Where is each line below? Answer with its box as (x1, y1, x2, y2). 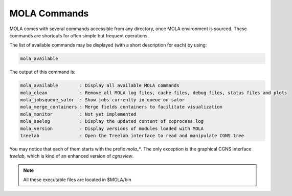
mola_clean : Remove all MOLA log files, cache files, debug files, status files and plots (20, 90, 287, 96)
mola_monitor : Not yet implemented (20, 111, 137, 117)
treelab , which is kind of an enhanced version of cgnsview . (9, 153, 134, 159)
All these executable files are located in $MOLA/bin (23, 177, 131, 183)
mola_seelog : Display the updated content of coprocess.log (20, 118, 204, 124)
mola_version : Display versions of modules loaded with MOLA (20, 125, 204, 132)
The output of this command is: (9, 69, 76, 75)
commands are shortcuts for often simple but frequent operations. (9, 32, 149, 38)
